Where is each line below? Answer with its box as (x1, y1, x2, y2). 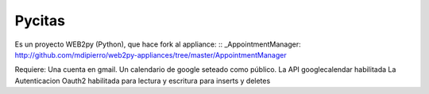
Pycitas (14, 12, 65, 29)
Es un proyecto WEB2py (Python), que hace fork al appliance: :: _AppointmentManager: (14, 39, 301, 49)
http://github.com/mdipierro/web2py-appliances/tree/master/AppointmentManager (14, 50, 287, 59)
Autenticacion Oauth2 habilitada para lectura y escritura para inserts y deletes (14, 76, 271, 85)
